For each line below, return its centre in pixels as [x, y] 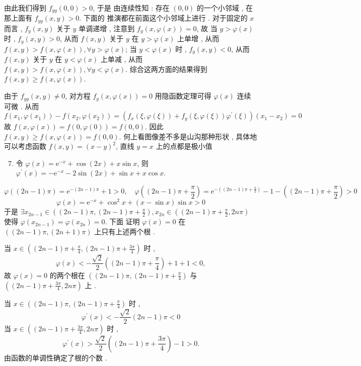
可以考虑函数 [25, 146]
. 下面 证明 [122, 221]
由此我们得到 [25, 8]
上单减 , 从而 [122, 59]
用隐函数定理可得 [183, 96]
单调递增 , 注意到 [107, 28]
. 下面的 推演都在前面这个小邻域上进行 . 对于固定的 [163, 18]
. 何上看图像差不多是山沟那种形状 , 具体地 [188, 136]
